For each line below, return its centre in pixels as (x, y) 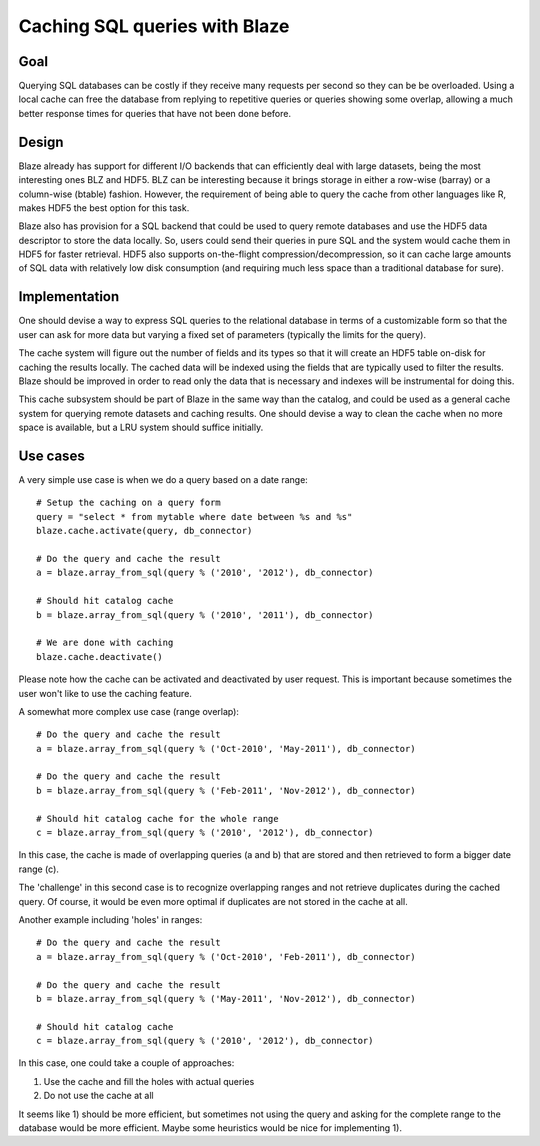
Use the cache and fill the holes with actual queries (149, 1081)
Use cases (51, 455)
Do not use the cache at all (98, 1096)
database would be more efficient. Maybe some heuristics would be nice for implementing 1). (210, 1128)
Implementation (69, 296)
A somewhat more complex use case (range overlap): (129, 711)
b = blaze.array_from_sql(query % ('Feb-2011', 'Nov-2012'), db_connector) (226, 790)
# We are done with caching (105, 643)
